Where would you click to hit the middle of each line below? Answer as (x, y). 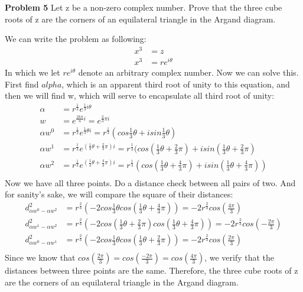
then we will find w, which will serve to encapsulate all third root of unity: (140, 95)
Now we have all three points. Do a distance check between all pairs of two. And (150, 182)
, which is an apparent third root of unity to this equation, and (176, 84)
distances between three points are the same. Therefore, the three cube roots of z (151, 270)
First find (22, 84)
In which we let (32, 72)
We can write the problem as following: (76, 39)
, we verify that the (240, 257)
